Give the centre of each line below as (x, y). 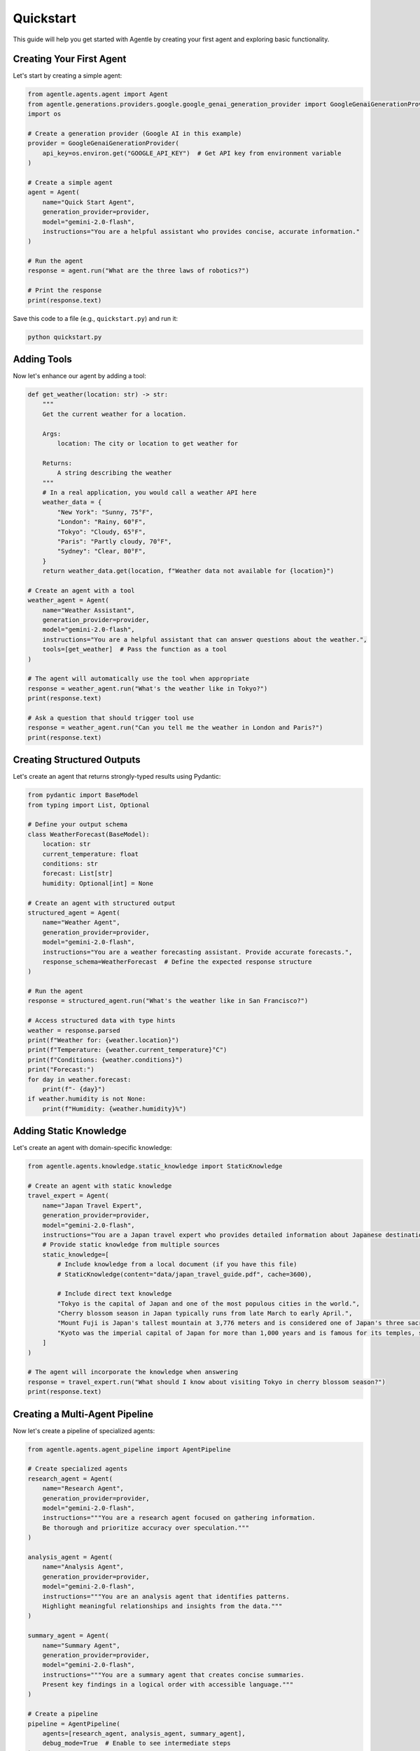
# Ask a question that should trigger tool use (111, 718)
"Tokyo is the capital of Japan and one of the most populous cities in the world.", (209, 1303)
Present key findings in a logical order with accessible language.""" (168, 1685)
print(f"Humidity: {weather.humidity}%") (114, 1109)
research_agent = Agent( (70, 1479)
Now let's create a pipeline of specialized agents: (84, 1431)
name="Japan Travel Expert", (92, 1205)
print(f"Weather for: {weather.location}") (104, 1040)
